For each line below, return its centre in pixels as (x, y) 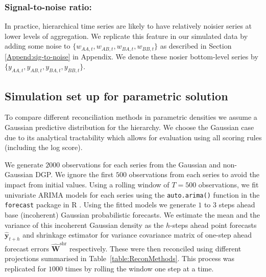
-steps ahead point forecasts (213, 225)
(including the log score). (44, 147)
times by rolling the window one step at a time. (139, 268)
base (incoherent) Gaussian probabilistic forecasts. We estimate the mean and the (132, 214)
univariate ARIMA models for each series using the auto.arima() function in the (132, 194)
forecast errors (27, 248)
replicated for (26, 268)
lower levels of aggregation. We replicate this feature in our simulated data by (126, 36)
